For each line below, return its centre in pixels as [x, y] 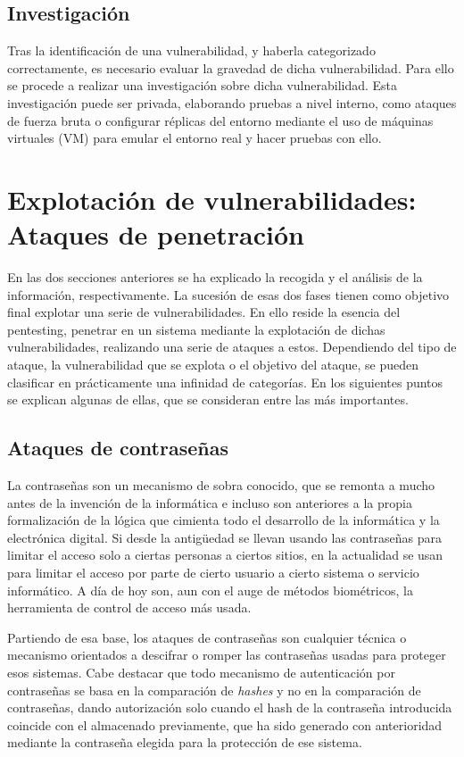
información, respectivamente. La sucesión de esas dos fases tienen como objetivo [228, 294]
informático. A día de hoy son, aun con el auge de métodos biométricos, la [210, 590]
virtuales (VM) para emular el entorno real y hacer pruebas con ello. [195, 138]
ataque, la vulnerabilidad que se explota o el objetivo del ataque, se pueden [213, 365]
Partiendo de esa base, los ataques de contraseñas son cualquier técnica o [207, 637]
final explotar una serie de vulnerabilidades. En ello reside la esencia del [204, 312]
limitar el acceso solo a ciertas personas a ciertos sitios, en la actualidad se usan [225, 555]
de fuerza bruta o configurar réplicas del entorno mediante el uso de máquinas [220, 120]
